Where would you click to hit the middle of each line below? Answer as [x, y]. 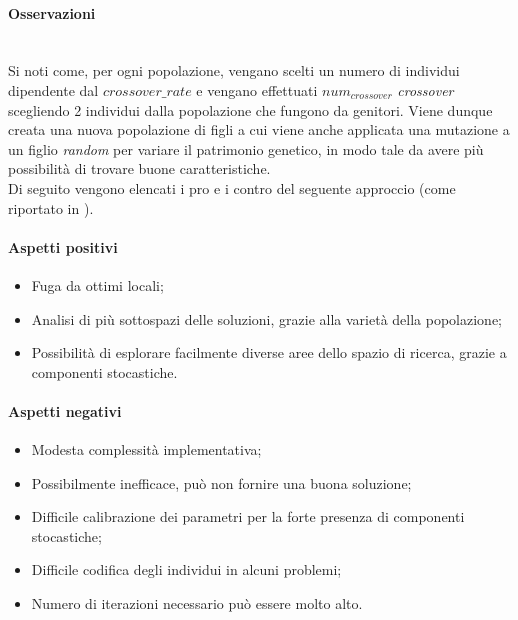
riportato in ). [51, 207]
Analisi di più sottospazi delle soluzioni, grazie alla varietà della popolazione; [266, 318]
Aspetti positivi [63, 246]
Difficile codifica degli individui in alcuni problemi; [186, 569]
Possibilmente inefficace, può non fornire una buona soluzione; [221, 482]
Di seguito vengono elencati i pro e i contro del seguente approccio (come [232, 187]
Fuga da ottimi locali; [97, 284]
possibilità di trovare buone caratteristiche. [139, 168]
